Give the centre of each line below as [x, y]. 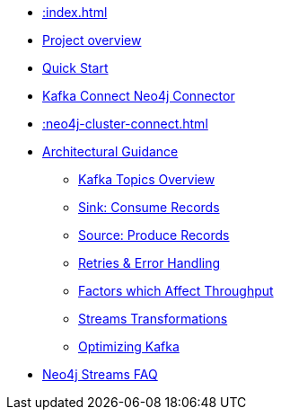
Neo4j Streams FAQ [100, 374]
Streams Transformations [153, 319]
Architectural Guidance [110, 151]
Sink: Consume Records [149, 207]
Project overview [92, 40]
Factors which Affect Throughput [176, 291]
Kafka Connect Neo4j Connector [139, 96]
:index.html [75, 12]
